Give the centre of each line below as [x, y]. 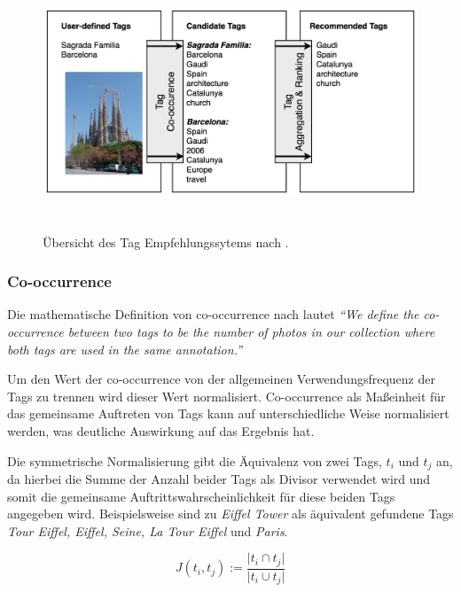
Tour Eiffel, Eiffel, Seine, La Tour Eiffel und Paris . [148, 530]
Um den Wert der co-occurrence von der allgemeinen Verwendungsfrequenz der [221, 379]
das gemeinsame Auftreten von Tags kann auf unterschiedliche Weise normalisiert [228, 413]
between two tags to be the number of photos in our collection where [251, 331]
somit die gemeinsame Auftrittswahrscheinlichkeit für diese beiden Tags [201, 496]
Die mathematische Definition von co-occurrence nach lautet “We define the [213, 314]
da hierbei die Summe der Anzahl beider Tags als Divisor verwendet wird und [219, 479]
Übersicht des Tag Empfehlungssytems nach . [166, 241]
